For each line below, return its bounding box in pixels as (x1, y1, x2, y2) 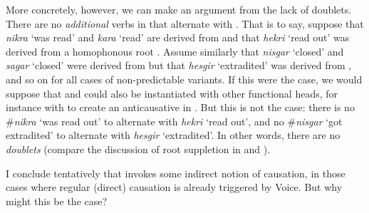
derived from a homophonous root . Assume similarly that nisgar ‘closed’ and (6, 43, 344, 58)
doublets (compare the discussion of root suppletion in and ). (6, 141, 271, 156)
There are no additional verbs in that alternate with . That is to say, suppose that (6, 16, 364, 31)
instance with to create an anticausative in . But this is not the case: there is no (6, 100, 355, 115)
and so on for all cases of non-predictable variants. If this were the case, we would (6, 71, 363, 86)
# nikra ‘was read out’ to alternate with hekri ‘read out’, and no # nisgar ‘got (6, 113, 343, 128)
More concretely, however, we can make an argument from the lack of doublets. (6, 2, 352, 16)
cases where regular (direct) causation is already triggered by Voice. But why (6, 180, 343, 194)
